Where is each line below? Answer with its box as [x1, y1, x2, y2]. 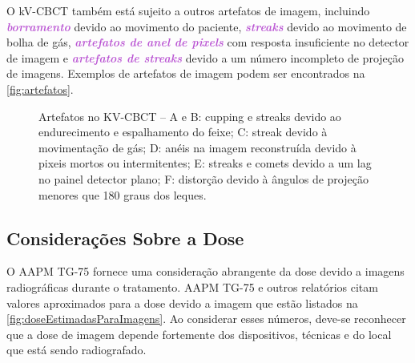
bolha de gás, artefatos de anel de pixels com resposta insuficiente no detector [6, 34, 409, 50]
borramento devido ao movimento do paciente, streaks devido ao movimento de [6, 18, 407, 34]
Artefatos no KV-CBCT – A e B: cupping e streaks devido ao [38, 107, 341, 124]
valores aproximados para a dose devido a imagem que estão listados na [6, 294, 358, 311]
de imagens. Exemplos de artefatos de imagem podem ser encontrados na [6, 65, 365, 82]
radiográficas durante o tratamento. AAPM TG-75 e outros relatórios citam [6, 278, 378, 295]
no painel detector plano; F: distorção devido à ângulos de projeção [38, 170, 369, 187]
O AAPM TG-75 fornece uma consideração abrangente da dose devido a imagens [6, 263, 405, 280]
